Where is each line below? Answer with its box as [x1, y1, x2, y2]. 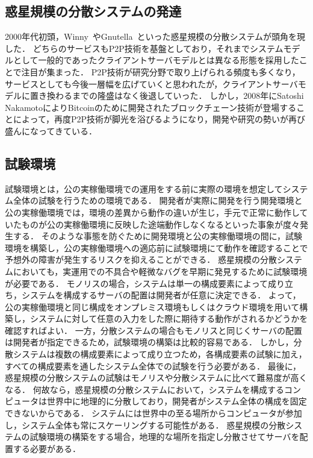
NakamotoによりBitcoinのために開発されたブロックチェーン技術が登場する [5, 101, 297, 113]
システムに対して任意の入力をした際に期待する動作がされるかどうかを [29, 312, 308, 325]
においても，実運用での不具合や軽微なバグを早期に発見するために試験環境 [13, 265, 308, 277]
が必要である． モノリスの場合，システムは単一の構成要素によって [5, 277, 268, 289]
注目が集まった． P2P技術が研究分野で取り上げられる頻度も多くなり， [21, 65, 300, 78]
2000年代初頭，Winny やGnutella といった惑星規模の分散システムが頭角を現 [5, 30, 306, 43]
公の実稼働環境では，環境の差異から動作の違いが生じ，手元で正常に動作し [5, 205, 300, 218]
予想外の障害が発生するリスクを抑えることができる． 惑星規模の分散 [5, 253, 277, 266]
